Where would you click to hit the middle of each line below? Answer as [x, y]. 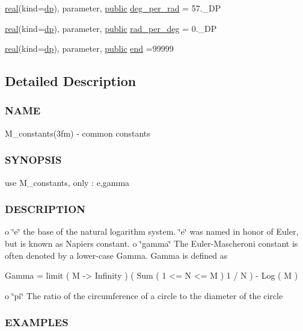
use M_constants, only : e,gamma [67, 182]
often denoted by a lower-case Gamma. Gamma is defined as [116, 255]
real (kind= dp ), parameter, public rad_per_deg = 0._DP [111, 28]
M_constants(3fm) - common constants [78, 133]
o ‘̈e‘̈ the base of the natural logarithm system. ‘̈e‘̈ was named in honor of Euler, [152, 231]
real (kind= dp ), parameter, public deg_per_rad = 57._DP [113, 8]
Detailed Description [71, 81]
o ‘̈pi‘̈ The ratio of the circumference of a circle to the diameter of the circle [144, 295]
